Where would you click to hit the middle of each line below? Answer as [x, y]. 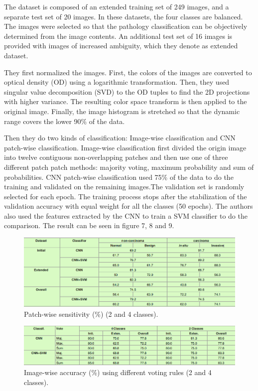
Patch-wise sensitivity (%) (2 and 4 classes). [91, 314]
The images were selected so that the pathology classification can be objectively [126, 26]
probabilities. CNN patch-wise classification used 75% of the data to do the [119, 177]
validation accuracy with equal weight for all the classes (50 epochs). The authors [129, 206]
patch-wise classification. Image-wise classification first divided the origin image [125, 147]
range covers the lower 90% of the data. [64, 121]
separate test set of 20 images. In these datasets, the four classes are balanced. [124, 16]
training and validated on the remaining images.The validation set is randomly [124, 187]
